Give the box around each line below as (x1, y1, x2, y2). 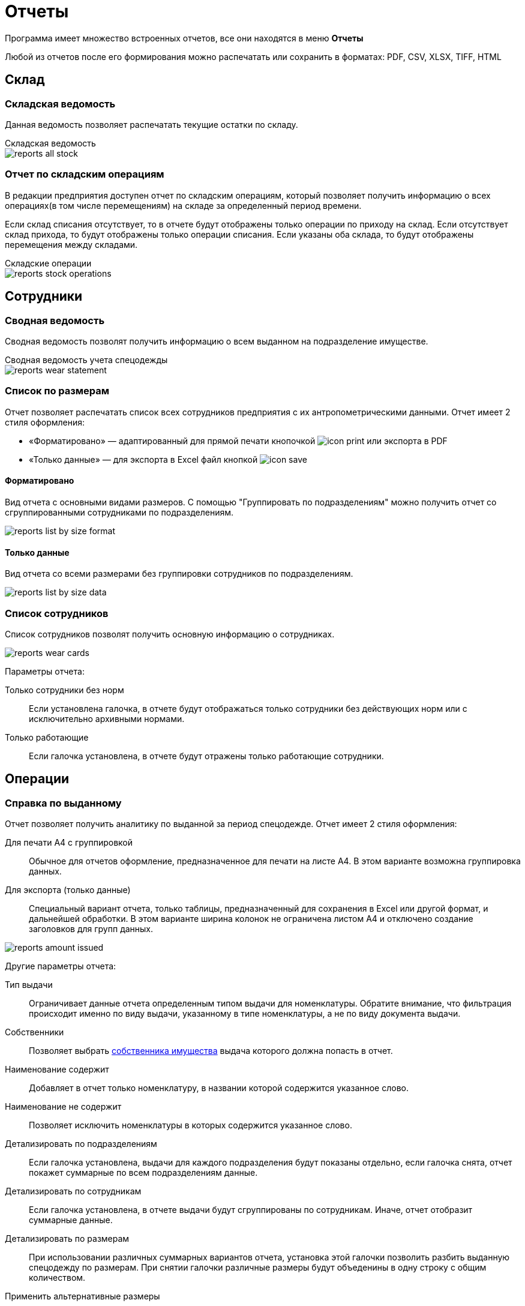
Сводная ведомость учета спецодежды (5, 354, 168, 365)
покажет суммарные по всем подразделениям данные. (29, 1167, 258, 1178)
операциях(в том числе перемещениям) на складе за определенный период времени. (5, 200, 362, 211)
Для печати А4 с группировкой (5, 837, 133, 848)
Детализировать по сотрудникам (5, 1186, 142, 1197)
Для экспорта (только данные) (5, 885, 131, 895)
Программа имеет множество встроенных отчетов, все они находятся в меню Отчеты (5, 32, 364, 43)
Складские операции (5, 257, 92, 268)
